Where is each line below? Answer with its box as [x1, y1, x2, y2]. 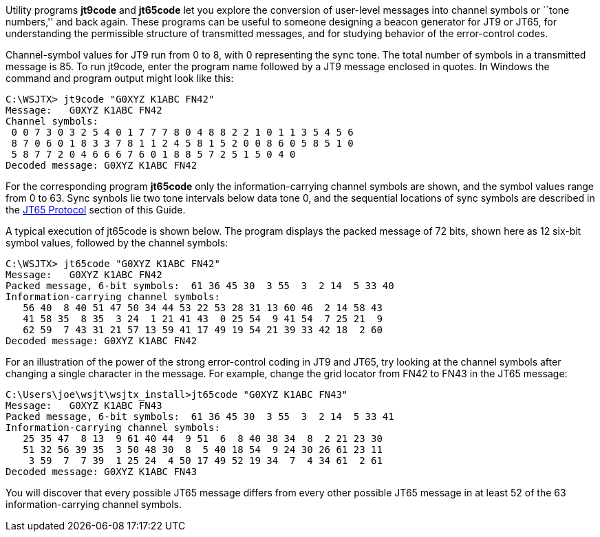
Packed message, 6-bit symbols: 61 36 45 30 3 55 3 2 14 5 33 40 [6, 280, 394, 291]
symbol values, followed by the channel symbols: [6, 237, 228, 249]
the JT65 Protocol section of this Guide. [6, 204, 186, 215]
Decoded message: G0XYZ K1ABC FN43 [6, 466, 197, 477]
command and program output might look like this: [6, 72, 234, 84]
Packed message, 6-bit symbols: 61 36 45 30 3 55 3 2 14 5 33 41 [6, 411, 394, 422]
